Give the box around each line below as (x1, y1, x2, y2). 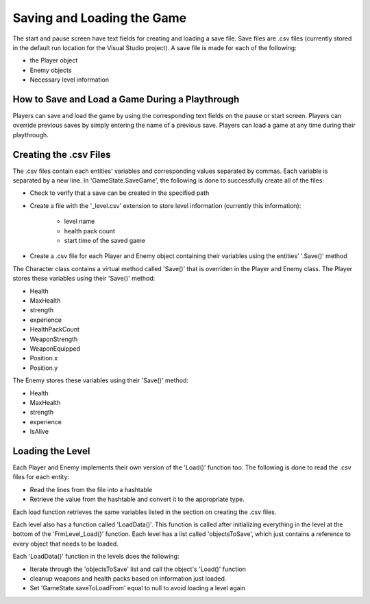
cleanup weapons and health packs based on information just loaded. (29, 574, 227, 583)
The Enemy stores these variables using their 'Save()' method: (12, 376, 188, 384)
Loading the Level (12, 445, 90, 456)
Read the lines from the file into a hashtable (29, 485, 153, 493)
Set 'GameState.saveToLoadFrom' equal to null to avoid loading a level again (29, 584, 246, 592)
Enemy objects (29, 66, 72, 74)
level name (64, 217, 95, 226)
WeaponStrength (29, 335, 78, 343)
